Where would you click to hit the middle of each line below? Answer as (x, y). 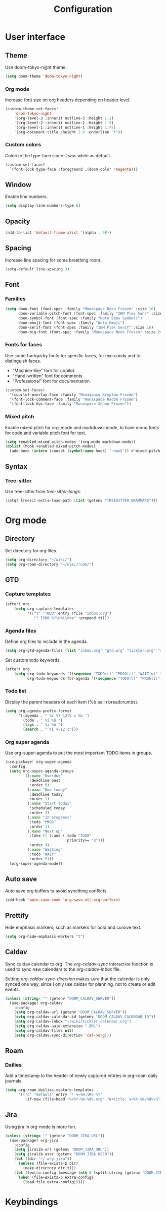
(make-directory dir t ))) (50, 1168)
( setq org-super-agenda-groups (42, 771)
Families (15, 299)
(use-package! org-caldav (36, 1003)
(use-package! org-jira (34, 1140)
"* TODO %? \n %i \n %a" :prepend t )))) (72, 618)
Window (18, 185)
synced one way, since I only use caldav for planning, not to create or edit (80, 984)
